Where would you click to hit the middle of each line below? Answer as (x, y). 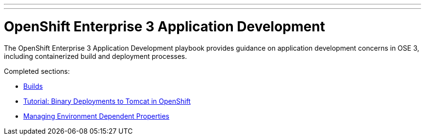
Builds (33, 86)
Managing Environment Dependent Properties (96, 116)
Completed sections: (37, 71)
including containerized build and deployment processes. (96, 56)
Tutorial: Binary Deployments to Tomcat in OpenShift (107, 101)
